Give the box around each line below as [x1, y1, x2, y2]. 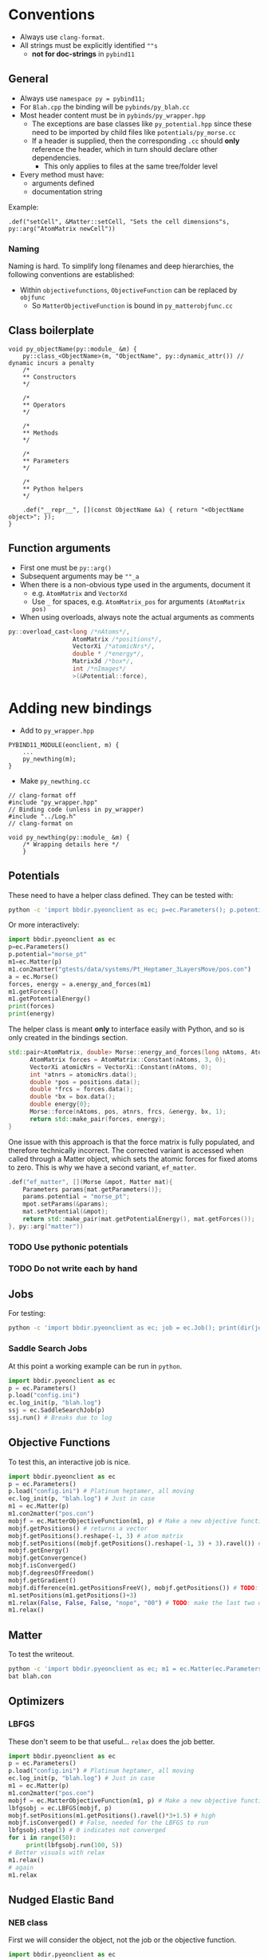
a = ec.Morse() [8, 972, 59, 980]
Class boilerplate [8, 324, 94, 337]
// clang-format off [8, 791, 77, 800]
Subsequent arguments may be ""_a [19, 571, 140, 581]
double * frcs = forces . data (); [29, 1085, 134, 1094]
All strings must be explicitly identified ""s [19, 40, 158, 50]
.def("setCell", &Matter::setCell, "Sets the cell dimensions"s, [8, 217, 230, 225]
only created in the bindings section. [8, 1033, 128, 1043]
